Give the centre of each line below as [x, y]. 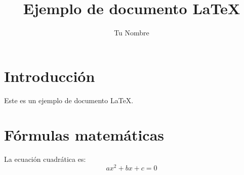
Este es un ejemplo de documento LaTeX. [69, 100]
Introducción [50, 76]
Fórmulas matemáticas [84, 135]
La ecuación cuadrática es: [45, 159]
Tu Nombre [132, 33]
